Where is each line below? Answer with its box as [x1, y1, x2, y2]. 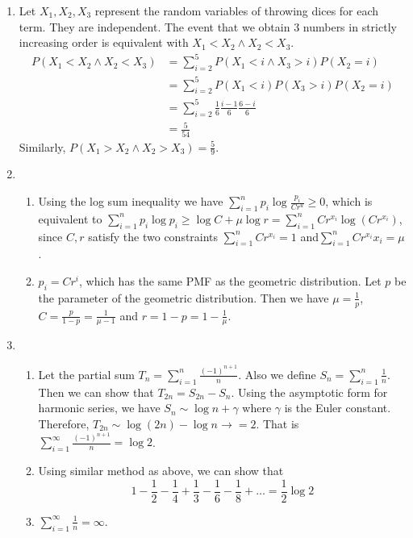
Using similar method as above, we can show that [38, 462, 284, 479]
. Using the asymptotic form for [231, 383, 388, 400]
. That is [256, 415, 299, 432]
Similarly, [19, 138, 66, 155]
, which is [325, 193, 373, 210]
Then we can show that [38, 383, 154, 400]
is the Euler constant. [284, 399, 391, 416]
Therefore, [38, 415, 90, 432]
